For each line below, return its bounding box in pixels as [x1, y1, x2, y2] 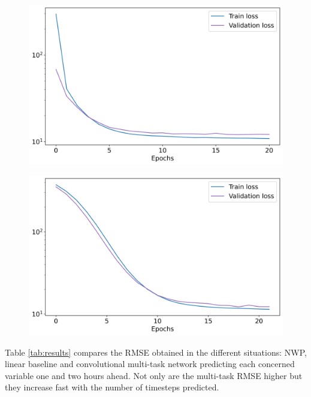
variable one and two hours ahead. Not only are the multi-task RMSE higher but [5, 369, 303, 381]
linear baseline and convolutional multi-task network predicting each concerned [5, 357, 295, 370]
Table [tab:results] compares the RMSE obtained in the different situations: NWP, [5, 346, 307, 358]
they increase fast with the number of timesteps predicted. [5, 381, 219, 393]
